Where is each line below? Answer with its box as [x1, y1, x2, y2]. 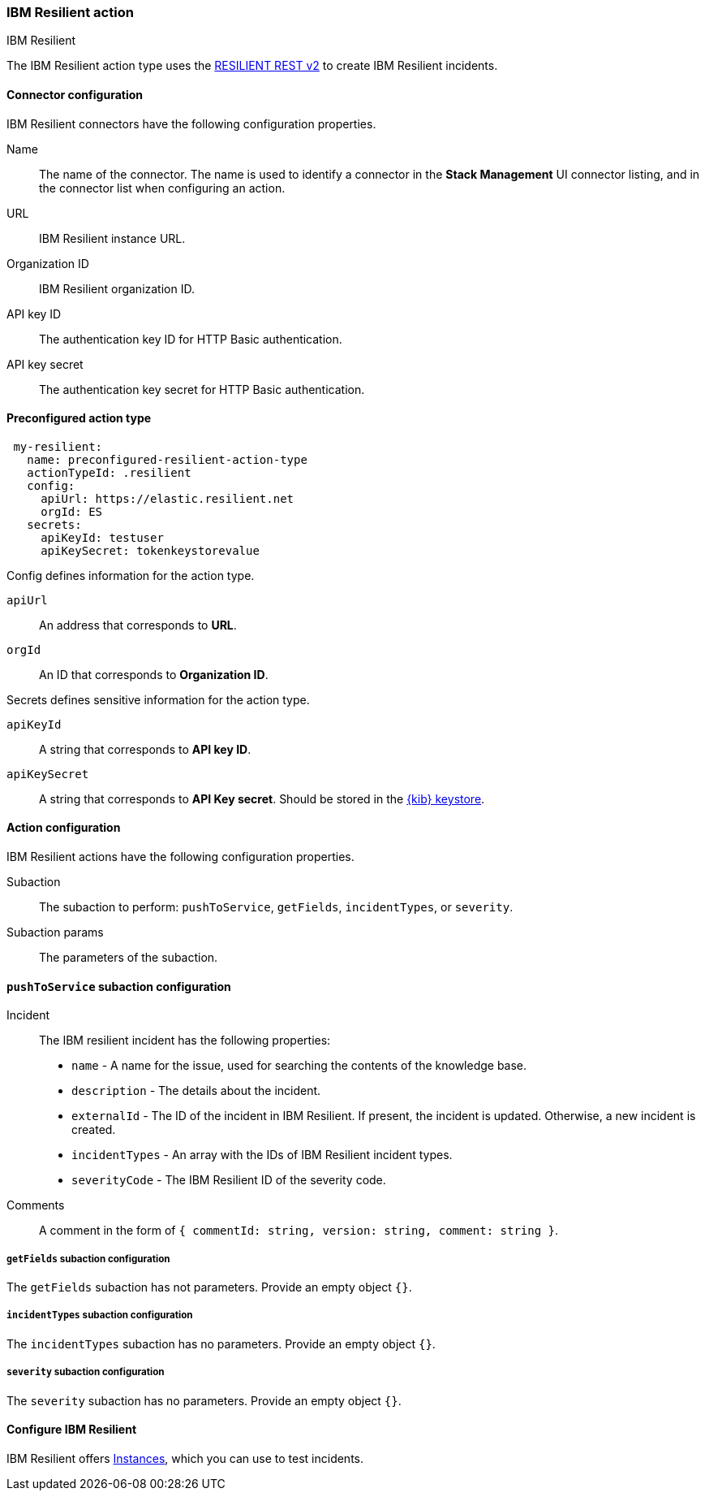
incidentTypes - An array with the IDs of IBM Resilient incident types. [71, 1148, 453, 1162]
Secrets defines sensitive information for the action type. [6, 692, 310, 707]
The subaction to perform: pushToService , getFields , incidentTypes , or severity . [39, 900, 514, 915]
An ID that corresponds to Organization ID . [39, 667, 269, 681]
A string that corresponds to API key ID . [39, 742, 251, 756]
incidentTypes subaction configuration [6, 1309, 193, 1322]
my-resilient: [13, 439, 103, 453]
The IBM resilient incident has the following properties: [39, 1033, 331, 1048]
